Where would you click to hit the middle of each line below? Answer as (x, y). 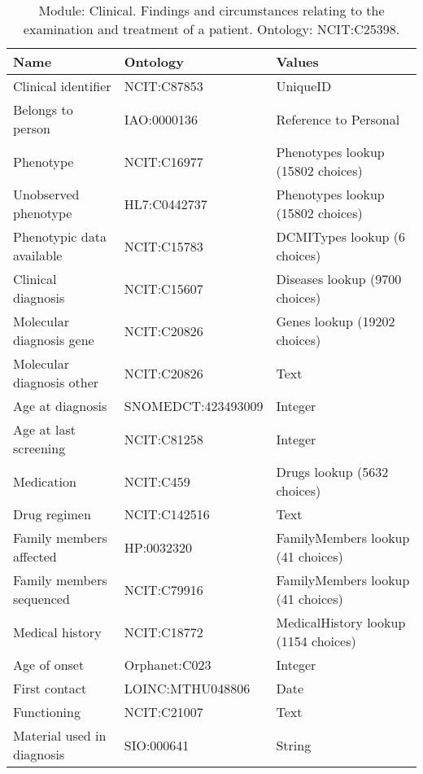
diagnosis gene (54, 340)
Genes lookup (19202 (336, 321)
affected (35, 556)
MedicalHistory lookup (341, 622)
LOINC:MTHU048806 (187, 688)
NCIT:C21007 (164, 712)
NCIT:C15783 (164, 246)
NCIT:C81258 (164, 439)
